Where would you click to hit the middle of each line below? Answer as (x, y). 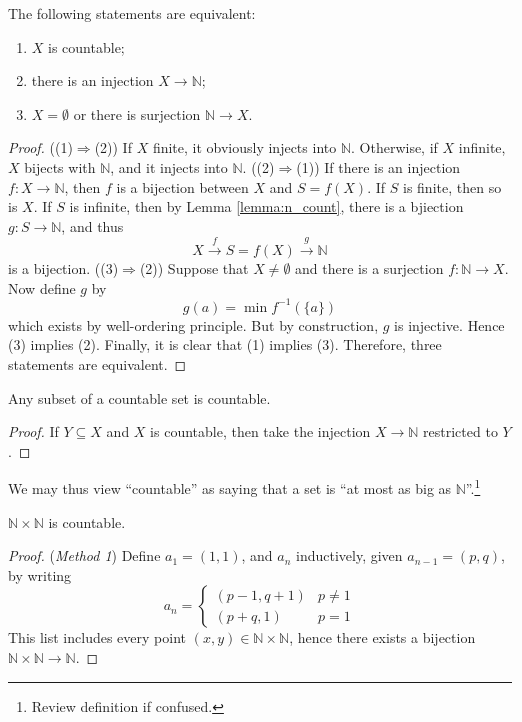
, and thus (92, 225)
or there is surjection (137, 113)
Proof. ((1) (40, 147)
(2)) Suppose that (194, 268)
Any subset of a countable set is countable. (139, 397)
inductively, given (349, 555)
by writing (40, 574)
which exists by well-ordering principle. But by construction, (193, 324)
